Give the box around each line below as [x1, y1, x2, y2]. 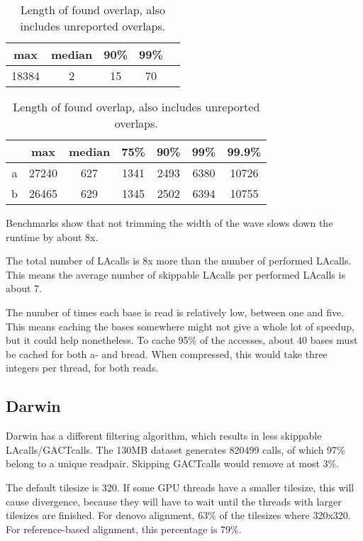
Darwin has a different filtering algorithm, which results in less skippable [6, 428, 322, 443]
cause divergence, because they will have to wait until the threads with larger [6, 493, 342, 508]
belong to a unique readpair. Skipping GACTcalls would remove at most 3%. [6, 456, 340, 471]
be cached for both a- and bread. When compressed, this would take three [6, 346, 328, 361]
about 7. [6, 281, 42, 296]
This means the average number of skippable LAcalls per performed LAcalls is [6, 267, 345, 281]
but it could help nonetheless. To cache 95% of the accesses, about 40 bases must [6, 333, 358, 347]
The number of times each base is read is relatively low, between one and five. [6, 304, 345, 319]
